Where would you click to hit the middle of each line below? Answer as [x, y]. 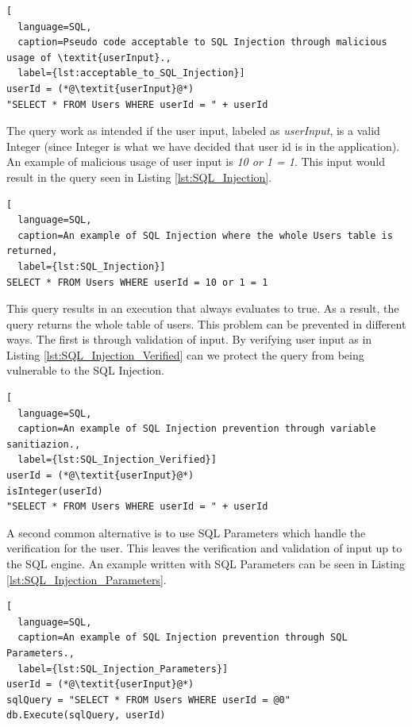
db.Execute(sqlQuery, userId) [86, 715]
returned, [32, 251]
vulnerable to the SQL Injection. [85, 370]
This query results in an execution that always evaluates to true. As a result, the [203, 308]
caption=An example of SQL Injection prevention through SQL [183, 638]
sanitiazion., [44, 444]
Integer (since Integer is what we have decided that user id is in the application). [203, 146]
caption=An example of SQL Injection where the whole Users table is [205, 235]
